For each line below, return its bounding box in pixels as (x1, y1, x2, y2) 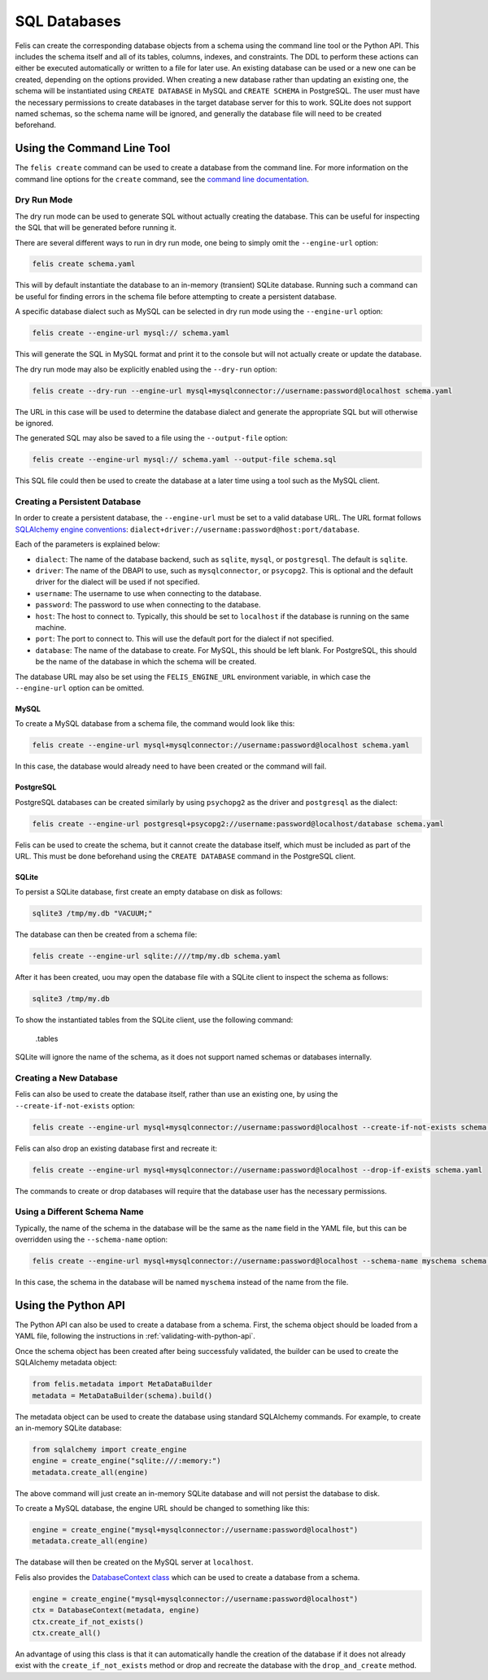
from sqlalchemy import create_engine (32, 1444, 187, 1454)
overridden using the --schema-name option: (15, 1234, 168, 1244)
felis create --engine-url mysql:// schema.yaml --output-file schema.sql (32, 455, 338, 464)
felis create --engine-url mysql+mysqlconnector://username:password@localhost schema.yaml (32, 741, 410, 750)
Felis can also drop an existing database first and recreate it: (15, 1143, 218, 1153)
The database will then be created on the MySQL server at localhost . (15, 1557, 254, 1567)
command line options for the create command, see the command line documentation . (15, 174, 309, 184)
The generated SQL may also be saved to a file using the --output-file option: (15, 433, 288, 443)
